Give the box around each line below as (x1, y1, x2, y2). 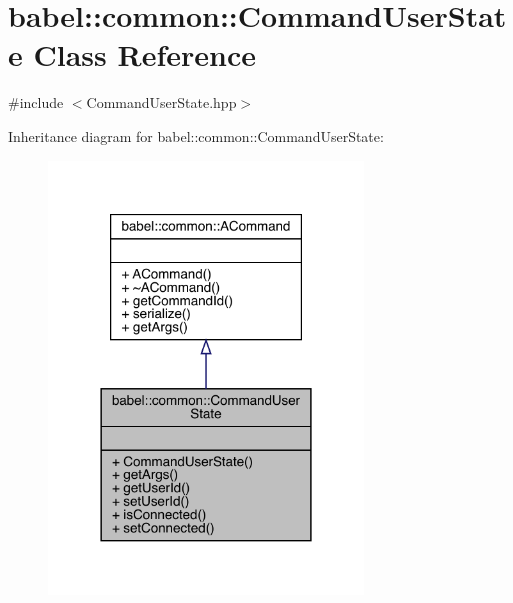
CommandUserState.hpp (86, 92, 237, 113)
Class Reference (33, 34, 256, 75)
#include (8, 92, 64, 113)
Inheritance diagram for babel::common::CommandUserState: (8, 125, 384, 146)
